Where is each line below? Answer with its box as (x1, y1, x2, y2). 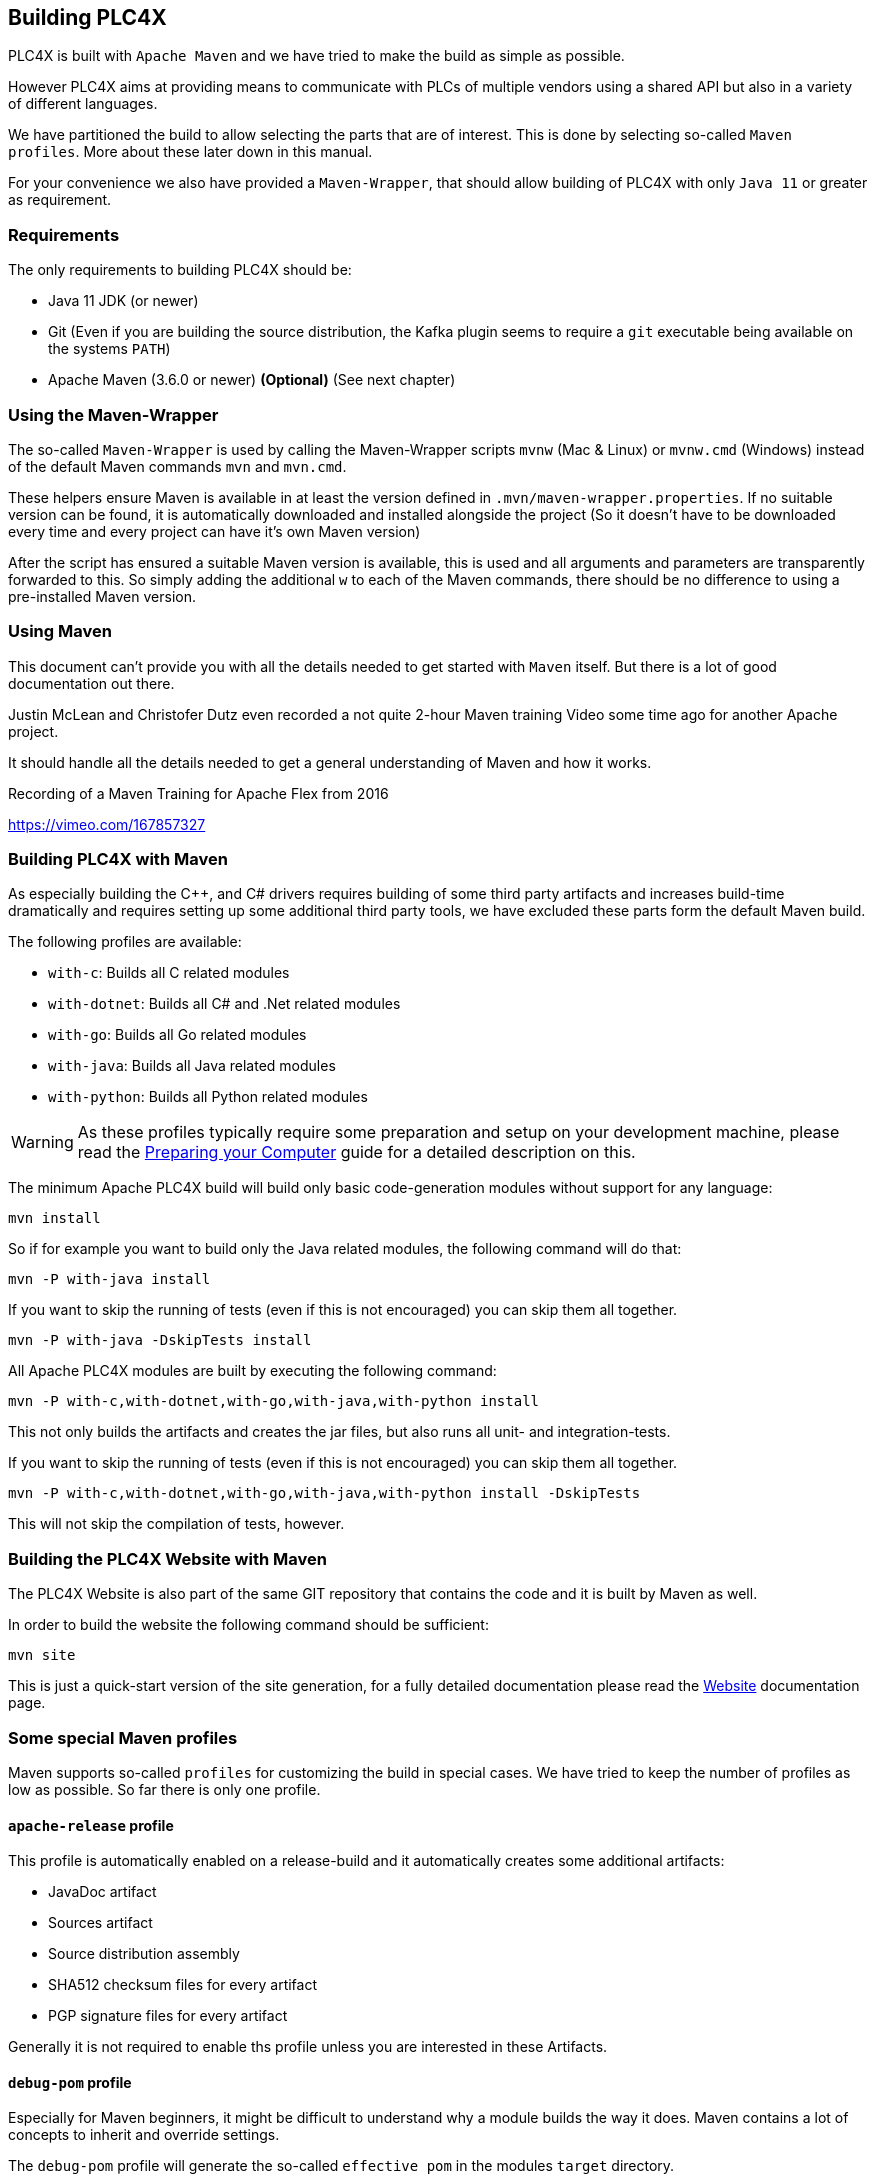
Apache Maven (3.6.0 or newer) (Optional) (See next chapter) (48, 371, 456, 389)
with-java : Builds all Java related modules (48, 1057, 336, 1075)
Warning (11, 1132, 74, 1153)
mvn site (8, 1647, 76, 1664)
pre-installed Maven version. (8, 587, 197, 605)
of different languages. (8, 95, 158, 113)
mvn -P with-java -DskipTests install (8, 1332, 312, 1349)
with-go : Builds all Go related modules (48, 1026, 307, 1044)
